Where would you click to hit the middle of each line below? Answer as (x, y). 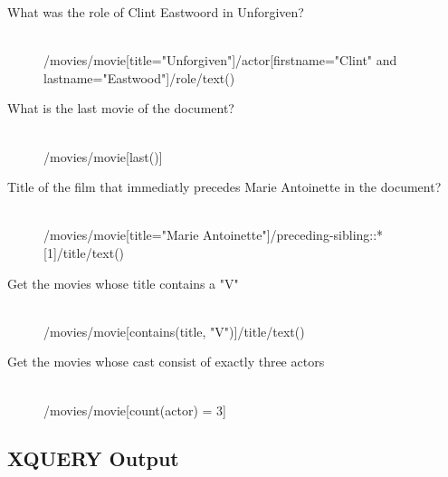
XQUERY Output (93, 458)
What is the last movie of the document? (121, 108)
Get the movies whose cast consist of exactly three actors (166, 362)
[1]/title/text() (84, 252)
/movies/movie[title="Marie (121, 235)
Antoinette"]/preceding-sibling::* (293, 235)
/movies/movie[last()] (103, 156)
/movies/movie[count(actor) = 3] (135, 410)
